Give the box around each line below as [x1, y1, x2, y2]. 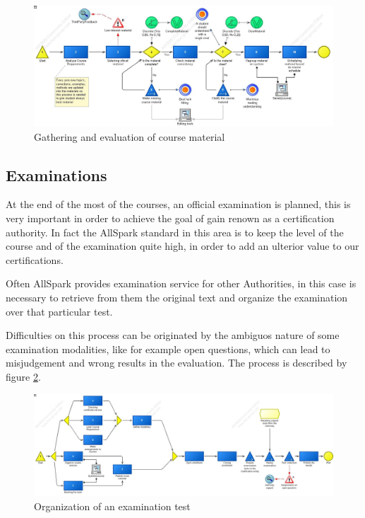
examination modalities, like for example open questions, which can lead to [6, 341, 330, 356]
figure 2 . [6, 369, 41, 384]
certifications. [6, 252, 64, 267]
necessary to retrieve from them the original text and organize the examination [6, 289, 348, 304]
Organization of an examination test [34, 498, 191, 513]
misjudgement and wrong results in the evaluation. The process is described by [6, 355, 347, 370]
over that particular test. [6, 304, 113, 318]
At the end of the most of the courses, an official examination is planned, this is [6, 197, 351, 212]
